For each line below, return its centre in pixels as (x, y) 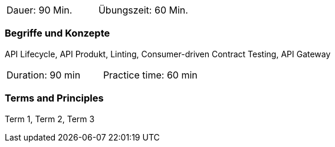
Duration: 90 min (44, 75)
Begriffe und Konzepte (58, 33)
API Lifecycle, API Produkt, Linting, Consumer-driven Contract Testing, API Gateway (168, 54)
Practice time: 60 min (150, 75)
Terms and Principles (54, 98)
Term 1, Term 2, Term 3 (50, 119)
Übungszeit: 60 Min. (143, 10)
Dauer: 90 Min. (40, 10)
